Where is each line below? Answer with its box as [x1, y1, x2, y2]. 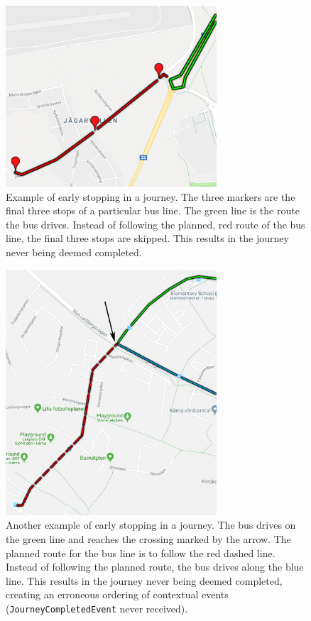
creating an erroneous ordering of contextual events [6, 587, 229, 602]
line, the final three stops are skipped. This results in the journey [6, 231, 289, 246]
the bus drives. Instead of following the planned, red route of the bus [6, 216, 305, 231]
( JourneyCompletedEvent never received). [6, 600, 188, 615]
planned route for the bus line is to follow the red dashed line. [6, 545, 275, 560]
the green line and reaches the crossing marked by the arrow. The [6, 531, 291, 546]
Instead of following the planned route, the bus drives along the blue [6, 559, 304, 574]
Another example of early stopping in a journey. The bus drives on [6, 517, 296, 532]
